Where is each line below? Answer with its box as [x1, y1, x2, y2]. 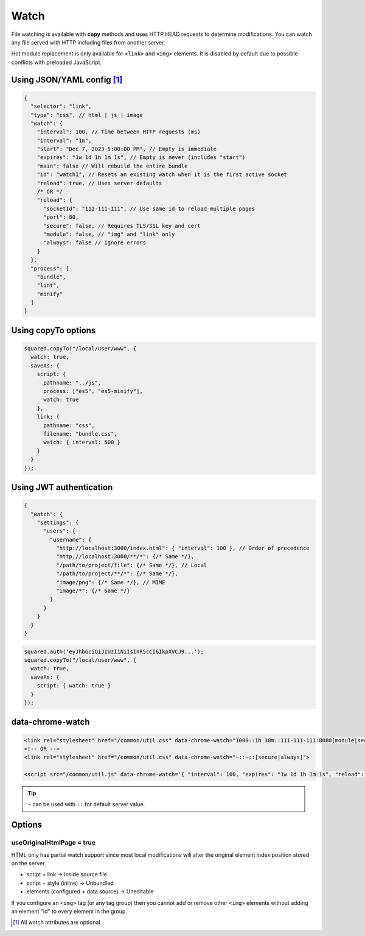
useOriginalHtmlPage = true [11, 838, 96, 847]
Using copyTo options [11, 325, 96, 335]
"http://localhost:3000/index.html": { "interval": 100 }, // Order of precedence [55, 545, 310, 551]
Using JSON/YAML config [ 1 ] [11, 74, 123, 85]
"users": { [43, 528, 76, 534]
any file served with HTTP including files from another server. [11, 38, 165, 46]
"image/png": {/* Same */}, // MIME [55, 579, 165, 586]
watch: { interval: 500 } [43, 439, 121, 446]
